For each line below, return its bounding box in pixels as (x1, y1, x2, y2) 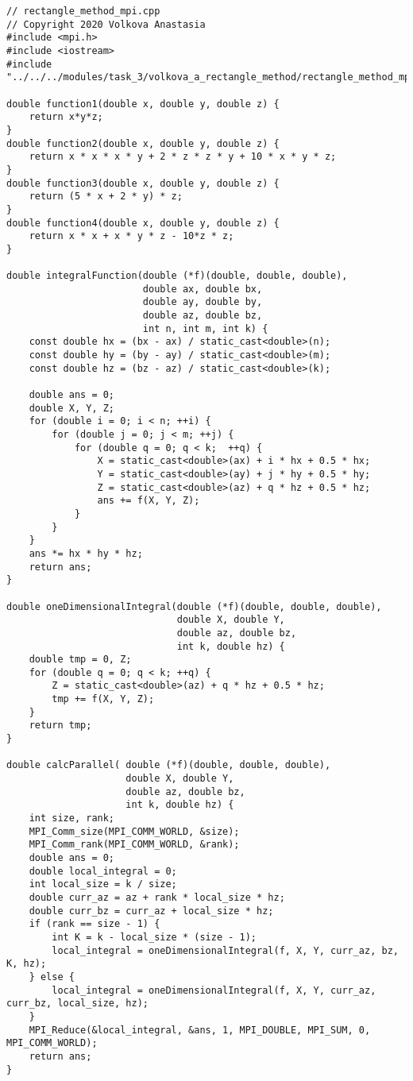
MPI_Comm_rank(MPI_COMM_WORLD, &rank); (29, 839, 240, 851)
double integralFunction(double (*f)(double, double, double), (6, 270, 348, 282)
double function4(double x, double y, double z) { (6, 217, 280, 229)
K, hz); (6, 958, 47, 970)
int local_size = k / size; (29, 878, 177, 890)
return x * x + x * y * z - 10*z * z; (29, 230, 234, 242)
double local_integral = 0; (29, 865, 177, 877)
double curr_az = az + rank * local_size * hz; (29, 891, 285, 903)
